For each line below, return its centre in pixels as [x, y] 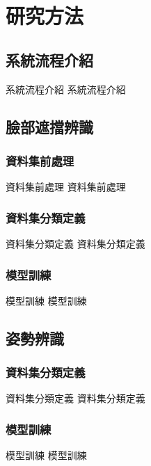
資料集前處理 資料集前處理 [66, 187]
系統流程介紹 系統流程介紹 [66, 89]
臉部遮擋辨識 [49, 126]
